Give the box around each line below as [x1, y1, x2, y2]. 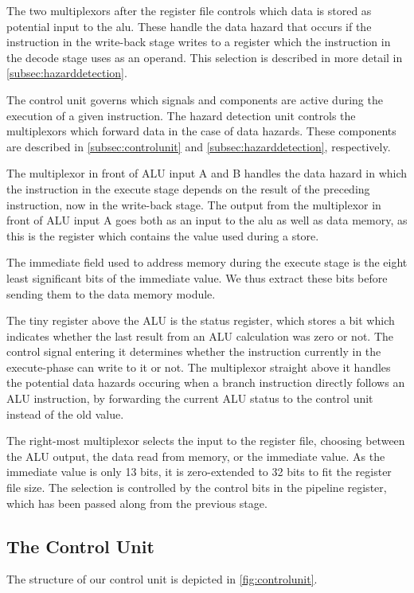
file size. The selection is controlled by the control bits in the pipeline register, [6, 479, 387, 496]
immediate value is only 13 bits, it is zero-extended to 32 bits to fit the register [6, 463, 392, 480]
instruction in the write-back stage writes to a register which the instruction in [6, 33, 391, 50]
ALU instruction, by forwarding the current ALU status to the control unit [6, 390, 373, 407]
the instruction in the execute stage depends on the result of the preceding [6, 180, 370, 197]
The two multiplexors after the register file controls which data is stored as [6, 2, 372, 18]
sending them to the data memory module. [6, 285, 216, 302]
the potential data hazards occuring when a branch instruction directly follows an [6, 374, 405, 391]
